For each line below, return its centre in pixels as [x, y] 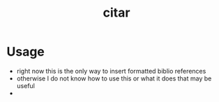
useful [26, 85]
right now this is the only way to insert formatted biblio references [111, 71]
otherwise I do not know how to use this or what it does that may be [114, 78]
